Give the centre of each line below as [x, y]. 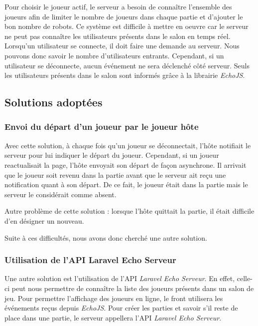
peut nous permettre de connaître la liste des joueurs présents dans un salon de [133, 288]
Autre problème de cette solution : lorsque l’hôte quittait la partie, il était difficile [129, 211]
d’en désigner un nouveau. [44, 220]
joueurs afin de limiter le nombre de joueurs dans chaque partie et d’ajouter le [124, 16]
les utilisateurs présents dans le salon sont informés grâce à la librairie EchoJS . [125, 75]
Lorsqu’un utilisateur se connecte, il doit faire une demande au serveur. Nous [122, 46]
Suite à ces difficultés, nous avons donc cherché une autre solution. [106, 237]
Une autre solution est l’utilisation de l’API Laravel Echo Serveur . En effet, [120, 278]
